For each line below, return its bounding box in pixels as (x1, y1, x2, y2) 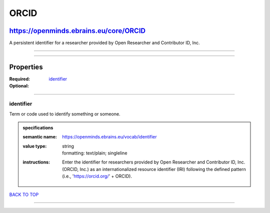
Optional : (9, 83, 29, 89)
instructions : (22, 159, 50, 165)
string (62, 143, 74, 149)
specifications (22, 124, 53, 130)
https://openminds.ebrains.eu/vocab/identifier (62, 134, 157, 140)
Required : (9, 75, 30, 82)
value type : (22, 143, 47, 149)
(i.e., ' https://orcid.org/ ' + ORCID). (62, 173, 132, 179)
